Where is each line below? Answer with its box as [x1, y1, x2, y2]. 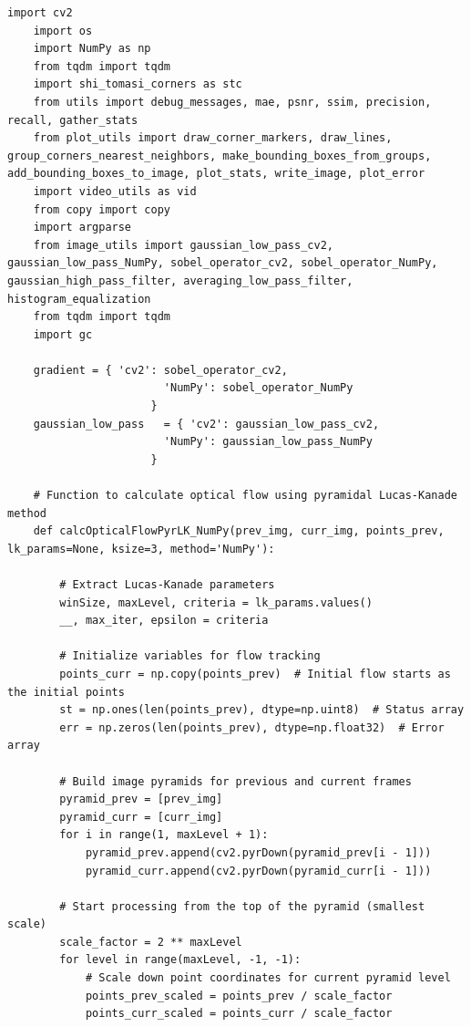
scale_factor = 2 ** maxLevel [59, 935, 242, 949]
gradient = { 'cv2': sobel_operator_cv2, [33, 363, 288, 377]
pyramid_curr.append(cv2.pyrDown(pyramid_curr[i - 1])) [85, 864, 432, 877]
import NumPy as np [33, 42, 151, 56]
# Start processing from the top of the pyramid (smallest [59, 899, 425, 913]
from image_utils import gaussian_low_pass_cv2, [33, 238, 333, 252]
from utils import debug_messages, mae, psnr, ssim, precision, [33, 95, 432, 109]
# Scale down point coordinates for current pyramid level [85, 971, 451, 985]
